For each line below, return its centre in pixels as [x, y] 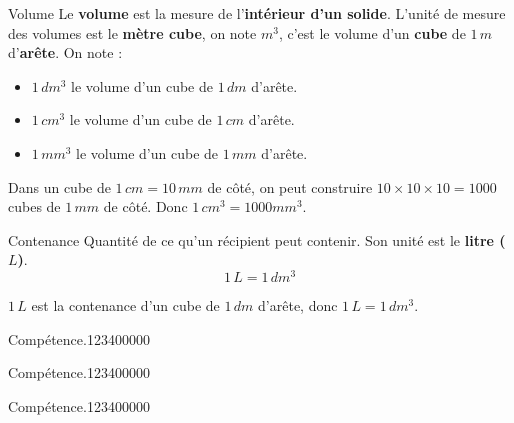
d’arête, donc [298, 305]
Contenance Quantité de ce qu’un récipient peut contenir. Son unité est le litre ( [257, 239]
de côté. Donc [145, 206]
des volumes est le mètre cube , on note [132, 32]
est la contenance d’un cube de [125, 305]
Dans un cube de [59, 186]
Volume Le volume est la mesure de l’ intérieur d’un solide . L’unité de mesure [257, 13]
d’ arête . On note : [65, 52]
